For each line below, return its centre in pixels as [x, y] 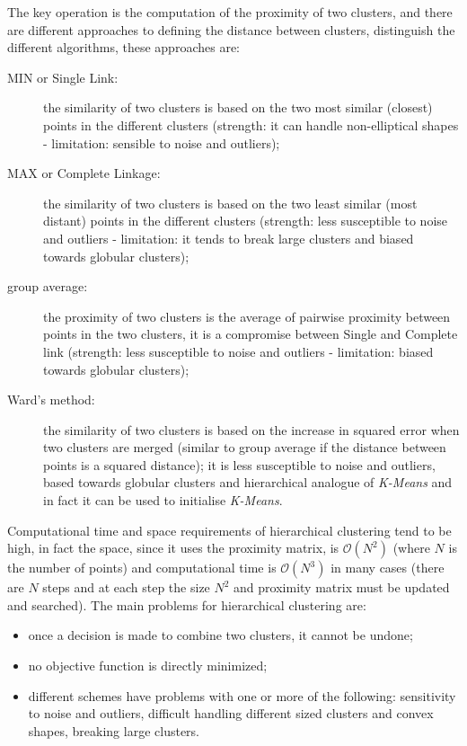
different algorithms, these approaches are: [123, 47]
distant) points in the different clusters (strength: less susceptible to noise [246, 221]
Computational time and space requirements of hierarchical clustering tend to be [229, 530]
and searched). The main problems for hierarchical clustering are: [187, 604]
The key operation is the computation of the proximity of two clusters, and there [230, 12]
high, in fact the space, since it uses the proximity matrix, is [173, 548]
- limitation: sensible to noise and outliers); [162, 142]
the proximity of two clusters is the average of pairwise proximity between [247, 316]
